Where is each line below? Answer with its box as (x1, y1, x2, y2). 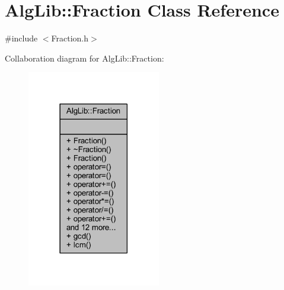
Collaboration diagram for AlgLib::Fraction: (5, 51, 164, 64)
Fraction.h (51, 32, 89, 44)
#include (5, 32, 38, 44)
